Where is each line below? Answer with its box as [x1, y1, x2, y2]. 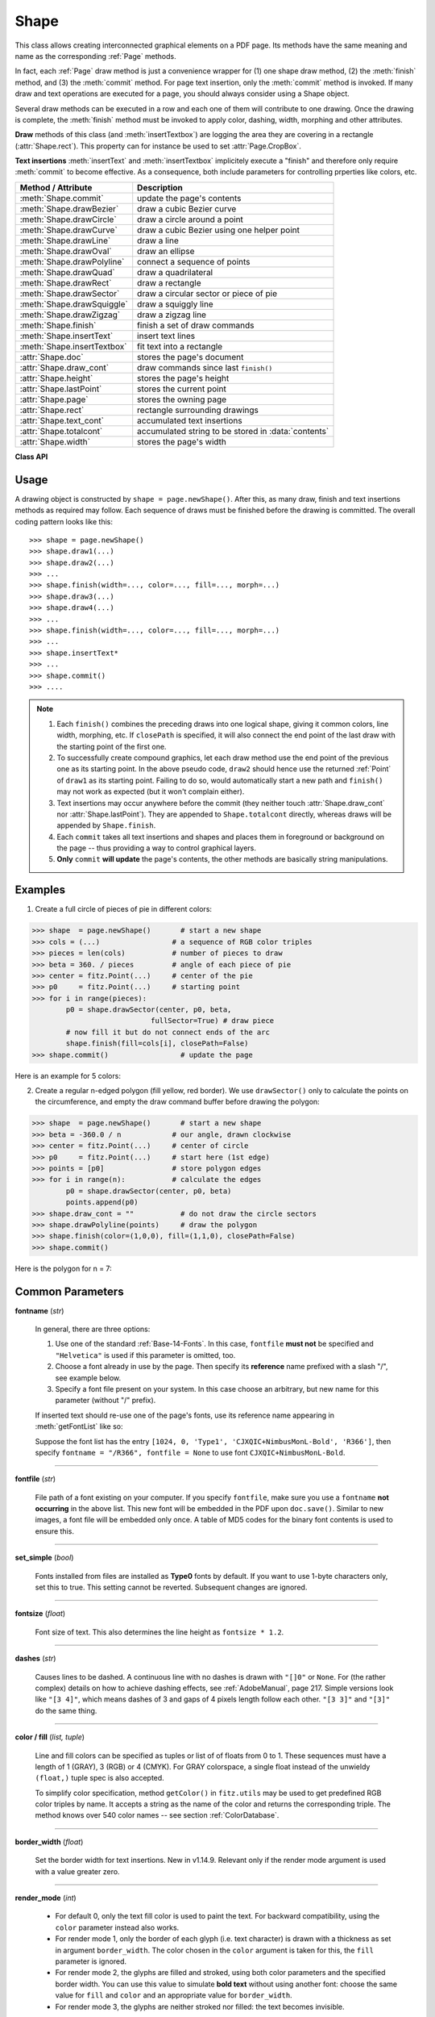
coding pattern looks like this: [14, 516, 113, 526]
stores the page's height [137, 372, 230, 383]
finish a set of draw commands [137, 319, 255, 331]
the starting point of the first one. [56, 741, 167, 751]
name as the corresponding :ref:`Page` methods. [14, 51, 176, 61]
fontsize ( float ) [14, 1609, 66, 1618]
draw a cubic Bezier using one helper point [137, 224, 300, 236]
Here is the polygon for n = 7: [14, 1263, 112, 1273]
